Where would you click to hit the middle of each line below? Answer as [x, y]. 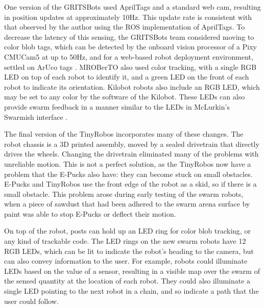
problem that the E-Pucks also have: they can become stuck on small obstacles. [128, 174]
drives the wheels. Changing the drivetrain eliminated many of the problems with [131, 154]
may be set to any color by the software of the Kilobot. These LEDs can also [125, 97]
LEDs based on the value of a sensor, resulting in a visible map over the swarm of [132, 271]
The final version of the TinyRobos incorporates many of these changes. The [124, 134]
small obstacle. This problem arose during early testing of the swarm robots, [124, 194]
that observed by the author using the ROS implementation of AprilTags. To [125, 27]
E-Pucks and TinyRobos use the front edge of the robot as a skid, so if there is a [130, 184]
